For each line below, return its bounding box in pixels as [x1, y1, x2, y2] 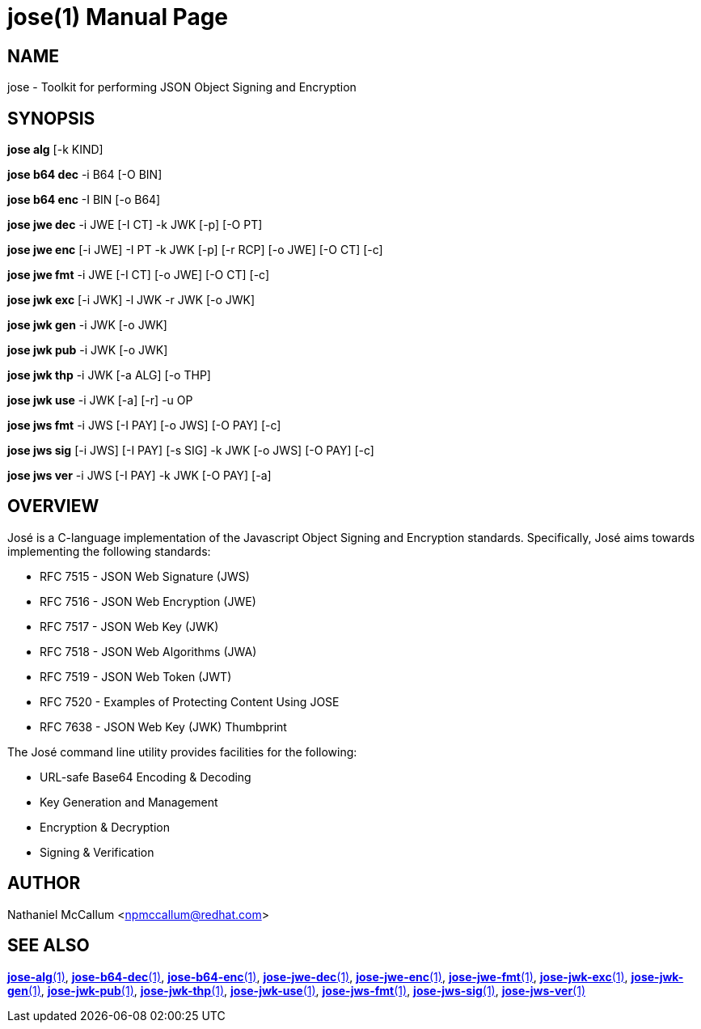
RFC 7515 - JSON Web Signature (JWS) [40, 569, 250, 583]
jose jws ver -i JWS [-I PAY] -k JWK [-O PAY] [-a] [7, 468, 272, 483]
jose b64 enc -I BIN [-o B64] [7, 193, 161, 207]
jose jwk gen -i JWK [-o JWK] [7, 318, 167, 332]
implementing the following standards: [7, 544, 211, 558]
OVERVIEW [7, 496, 99, 517]
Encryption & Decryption [40, 819, 170, 834]
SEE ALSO [7, 935, 90, 956]
